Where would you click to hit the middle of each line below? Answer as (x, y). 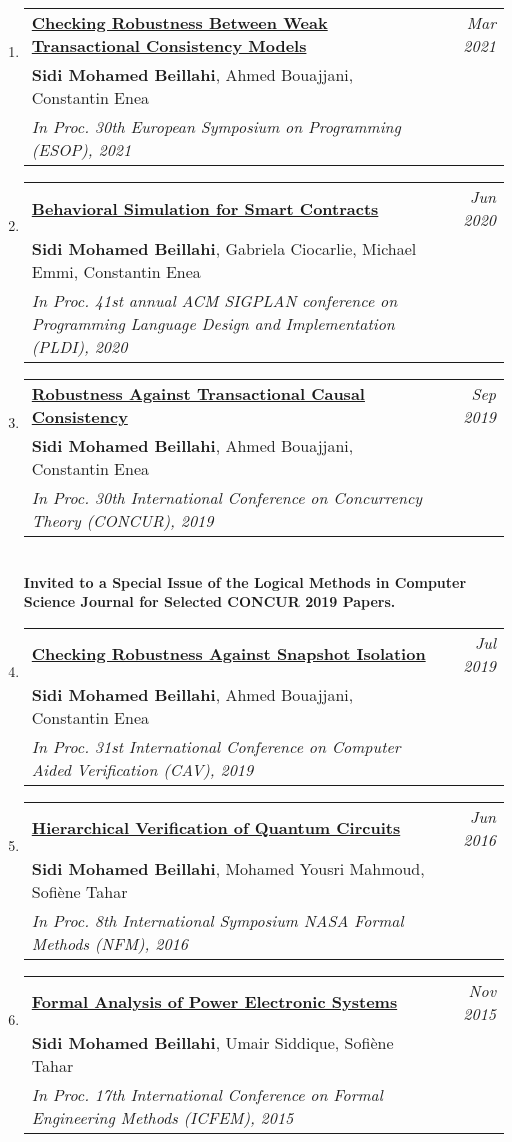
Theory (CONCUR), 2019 (122, 520)
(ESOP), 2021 (81, 149)
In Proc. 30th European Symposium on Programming (216, 126)
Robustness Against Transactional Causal (198, 393)
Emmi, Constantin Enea (116, 271)
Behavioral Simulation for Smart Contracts (205, 208)
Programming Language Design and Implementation (213, 323)
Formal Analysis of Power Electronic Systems (214, 1002)
